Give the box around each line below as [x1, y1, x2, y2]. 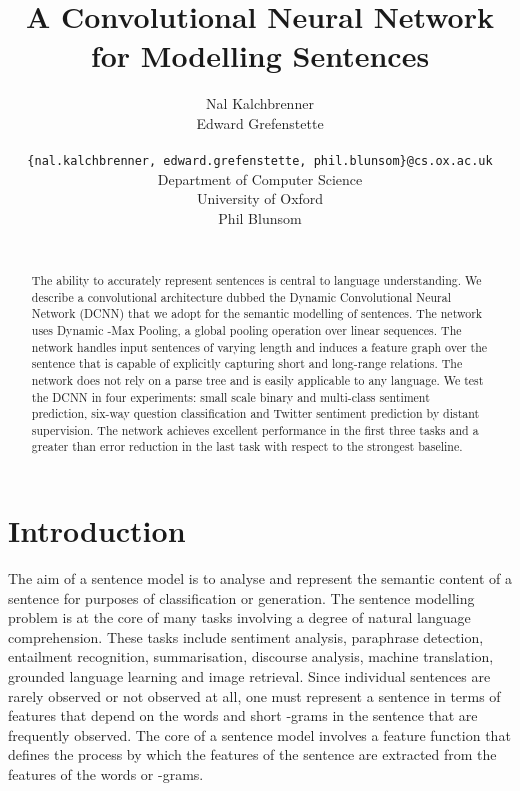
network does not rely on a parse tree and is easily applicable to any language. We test [31, 371, 484, 388]
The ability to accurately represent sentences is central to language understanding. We [31, 271, 482, 288]
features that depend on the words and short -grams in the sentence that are [8, 705, 478, 726]
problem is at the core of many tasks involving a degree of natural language [8, 607, 471, 628]
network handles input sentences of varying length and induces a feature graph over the [31, 338, 488, 355]
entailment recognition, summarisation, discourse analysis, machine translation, [8, 646, 494, 667]
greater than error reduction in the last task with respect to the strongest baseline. [31, 438, 463, 455]
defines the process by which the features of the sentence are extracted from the [8, 744, 497, 765]
